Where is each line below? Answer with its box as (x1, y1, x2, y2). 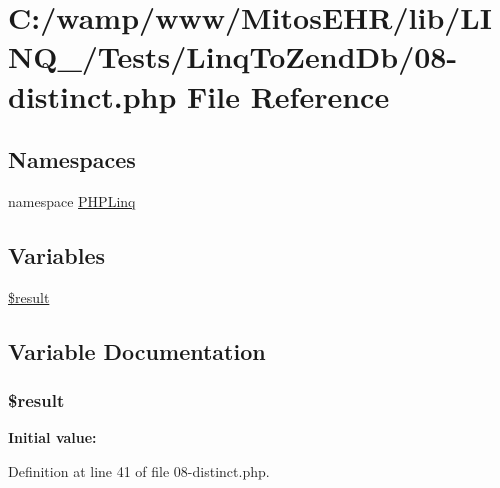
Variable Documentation (8, 335, 266, 366)
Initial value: (8, 427, 97, 448)
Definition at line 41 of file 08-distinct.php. (8, 460, 270, 481)
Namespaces (8, 144, 136, 175)
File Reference (187, 75, 390, 116)
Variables (8, 239, 106, 270)
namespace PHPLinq (8, 190, 136, 211)
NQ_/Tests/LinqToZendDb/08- (8, 36, 458, 77)
